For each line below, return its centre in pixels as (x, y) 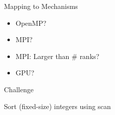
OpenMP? (31, 23)
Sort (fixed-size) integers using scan (57, 106)
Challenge (19, 89)
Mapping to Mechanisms (41, 6)
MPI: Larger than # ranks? (57, 56)
